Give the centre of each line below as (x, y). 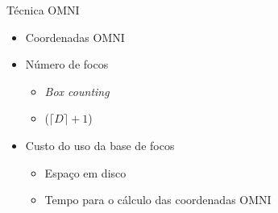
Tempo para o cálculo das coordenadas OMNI (158, 200)
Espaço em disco (85, 172)
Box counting (77, 91)
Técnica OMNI (43, 10)
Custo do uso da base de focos (100, 145)
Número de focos (67, 64)
